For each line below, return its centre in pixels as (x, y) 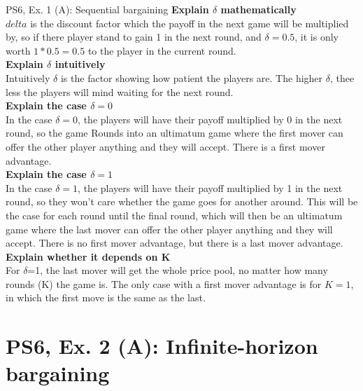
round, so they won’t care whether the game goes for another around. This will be (182, 201)
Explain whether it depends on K (88, 256)
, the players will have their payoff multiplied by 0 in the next (210, 119)
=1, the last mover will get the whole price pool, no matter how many (178, 270)
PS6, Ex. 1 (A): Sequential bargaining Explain (107, 9)
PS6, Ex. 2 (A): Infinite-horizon (162, 346)
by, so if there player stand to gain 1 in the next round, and (134, 37)
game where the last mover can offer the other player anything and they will (169, 229)
